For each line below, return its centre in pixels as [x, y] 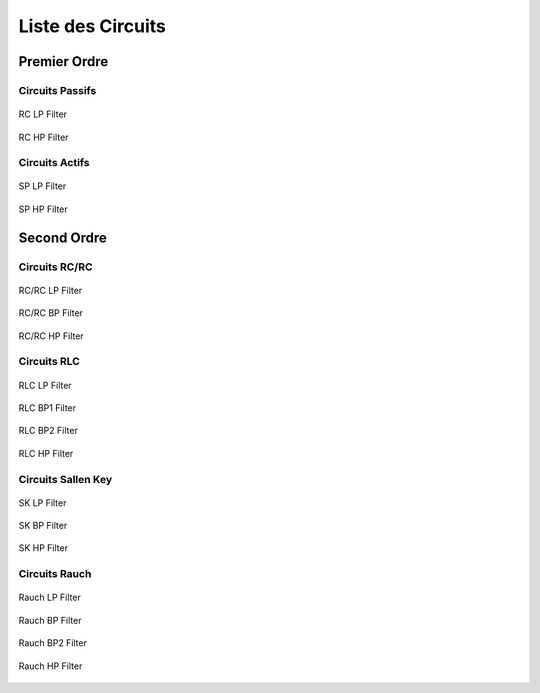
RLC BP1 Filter [47, 407]
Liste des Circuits [92, 26]
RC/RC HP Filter [51, 336]
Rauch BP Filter [50, 620]
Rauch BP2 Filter [52, 643]
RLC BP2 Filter [48, 431]
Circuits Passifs [57, 90]
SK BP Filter [43, 526]
